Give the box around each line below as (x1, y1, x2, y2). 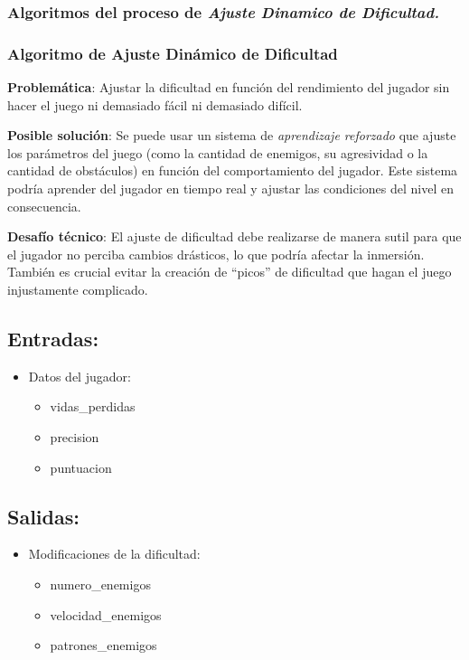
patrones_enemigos (50, 636, 157, 655)
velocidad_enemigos (50, 605, 162, 624)
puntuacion (50, 457, 112, 476)
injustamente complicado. (7, 280, 148, 298)
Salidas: (7, 502, 80, 530)
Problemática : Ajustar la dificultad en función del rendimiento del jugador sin (7, 78, 450, 97)
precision (50, 427, 99, 446)
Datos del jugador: (28, 366, 131, 385)
